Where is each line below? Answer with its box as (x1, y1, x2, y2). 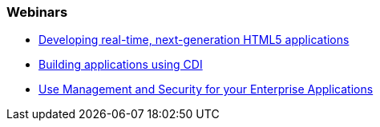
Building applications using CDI (38, 58, 203, 72)
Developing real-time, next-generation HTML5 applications (38, 33, 350, 47)
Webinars (6, 4, 68, 20)
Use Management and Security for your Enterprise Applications (38, 82, 374, 97)
